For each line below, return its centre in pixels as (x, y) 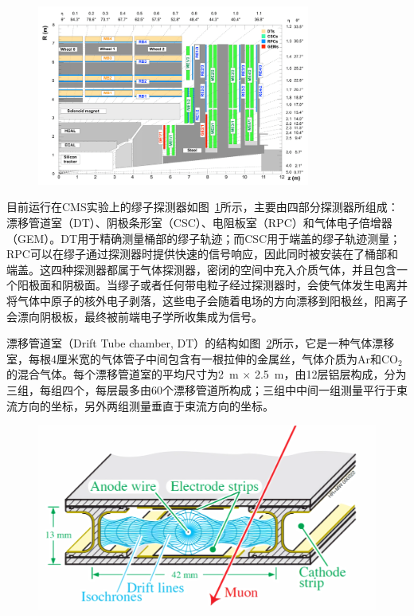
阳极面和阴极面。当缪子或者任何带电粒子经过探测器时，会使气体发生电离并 (212, 285)
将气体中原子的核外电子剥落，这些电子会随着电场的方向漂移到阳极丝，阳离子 (207, 301)
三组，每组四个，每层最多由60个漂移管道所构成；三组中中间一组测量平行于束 (207, 389)
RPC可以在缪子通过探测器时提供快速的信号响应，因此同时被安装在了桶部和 (202, 254)
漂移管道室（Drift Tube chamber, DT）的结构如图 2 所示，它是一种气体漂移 (201, 343)
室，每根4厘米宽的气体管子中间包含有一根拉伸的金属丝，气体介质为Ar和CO (202, 358)
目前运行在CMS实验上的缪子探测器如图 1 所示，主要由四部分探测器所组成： (203, 207)
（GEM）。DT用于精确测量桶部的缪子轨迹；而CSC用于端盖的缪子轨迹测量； (204, 238)
